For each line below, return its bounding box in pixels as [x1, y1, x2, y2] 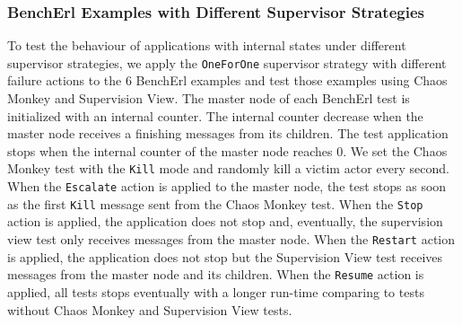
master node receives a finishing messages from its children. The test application [7, 124, 449, 143]
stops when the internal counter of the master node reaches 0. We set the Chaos [7, 141, 448, 160]
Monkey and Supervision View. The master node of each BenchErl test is [7, 89, 410, 108]
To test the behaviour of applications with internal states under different [7, 36, 406, 55]
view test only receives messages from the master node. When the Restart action [7, 230, 456, 248]
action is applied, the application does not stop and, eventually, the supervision [7, 212, 443, 231]
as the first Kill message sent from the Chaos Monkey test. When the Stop [7, 194, 423, 213]
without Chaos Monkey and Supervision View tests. [7, 300, 292, 319]
